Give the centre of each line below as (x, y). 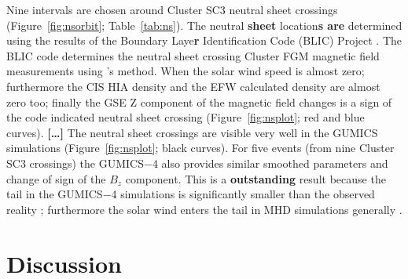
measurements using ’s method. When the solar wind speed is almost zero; (186, 71)
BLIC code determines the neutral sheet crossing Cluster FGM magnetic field (193, 55)
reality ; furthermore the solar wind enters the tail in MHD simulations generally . (204, 209)
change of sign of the (56, 178)
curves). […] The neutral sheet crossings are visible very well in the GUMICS (192, 132)
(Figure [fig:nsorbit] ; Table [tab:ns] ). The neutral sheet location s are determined (204, 25)
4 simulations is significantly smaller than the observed (243, 194)
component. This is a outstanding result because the (255, 178)
